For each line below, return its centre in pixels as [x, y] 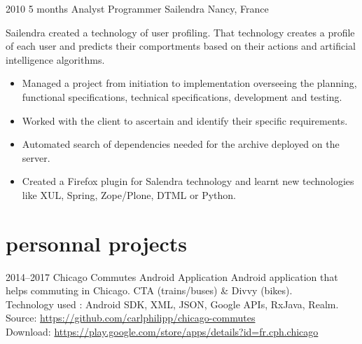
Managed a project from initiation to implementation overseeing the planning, [189, 83]
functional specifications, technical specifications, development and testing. [182, 96]
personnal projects [97, 243]
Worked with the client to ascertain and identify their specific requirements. [185, 120]
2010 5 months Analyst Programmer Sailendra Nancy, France [137, 8]
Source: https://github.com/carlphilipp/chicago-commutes [131, 318]
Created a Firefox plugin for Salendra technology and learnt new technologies [188, 181]
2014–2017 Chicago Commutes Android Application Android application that [172, 276]
